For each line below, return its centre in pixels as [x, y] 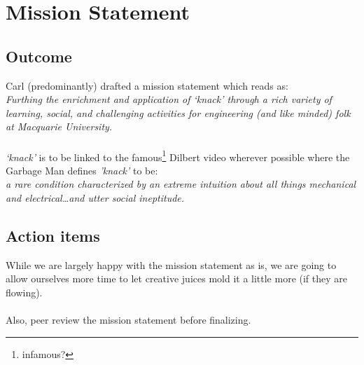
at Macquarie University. [59, 126]
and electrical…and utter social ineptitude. [95, 197]
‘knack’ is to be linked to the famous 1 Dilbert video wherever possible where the [178, 156]
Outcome [39, 56]
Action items [53, 235]
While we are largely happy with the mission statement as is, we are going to [171, 264]
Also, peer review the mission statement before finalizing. [128, 320]
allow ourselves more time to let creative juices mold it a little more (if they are [177, 278]
